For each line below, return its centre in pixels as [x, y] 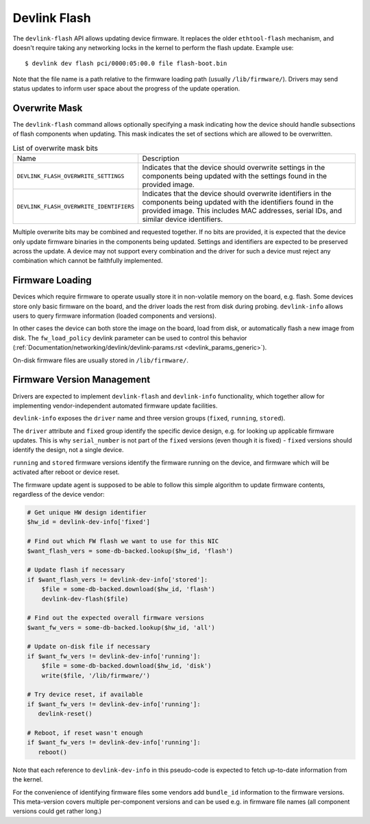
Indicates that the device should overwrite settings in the [234, 168]
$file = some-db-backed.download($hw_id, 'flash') [128, 589]
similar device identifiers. [183, 219]
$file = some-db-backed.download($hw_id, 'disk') [126, 666]
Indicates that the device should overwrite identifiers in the [237, 194]
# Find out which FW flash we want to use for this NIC [123, 541]
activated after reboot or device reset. [66, 472]
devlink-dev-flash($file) [85, 599]
